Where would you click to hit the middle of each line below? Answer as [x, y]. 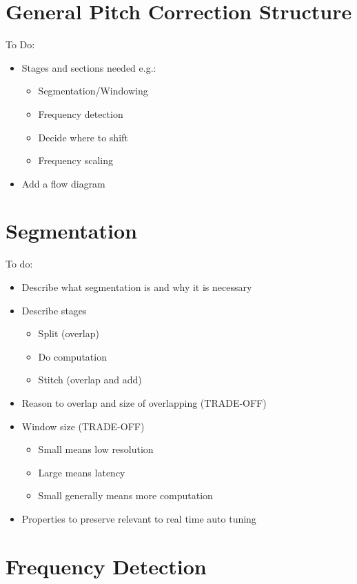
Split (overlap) [69, 333]
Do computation [72, 356]
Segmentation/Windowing [93, 91]
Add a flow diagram [63, 183]
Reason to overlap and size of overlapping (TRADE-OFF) [144, 402]
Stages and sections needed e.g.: [89, 67]
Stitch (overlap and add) [90, 380]
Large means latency [82, 472]
